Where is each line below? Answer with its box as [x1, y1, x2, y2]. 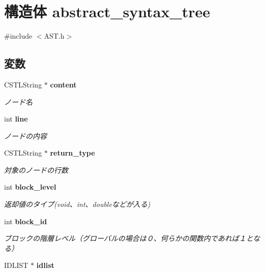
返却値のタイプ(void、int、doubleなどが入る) [4, 199, 151, 209]
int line [4, 113, 28, 124]
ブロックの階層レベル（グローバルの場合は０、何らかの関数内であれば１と [4, 233, 253, 244]
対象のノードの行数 [4, 164, 68, 175]
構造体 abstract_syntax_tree [4, 1, 211, 22]
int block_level [4, 182, 56, 192]
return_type [50, 147, 95, 158]
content [50, 79, 77, 89]
